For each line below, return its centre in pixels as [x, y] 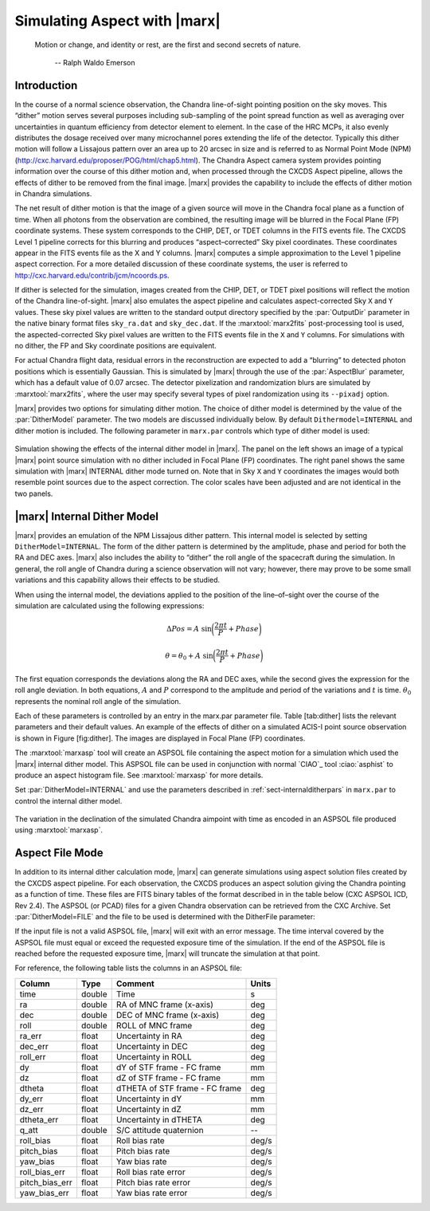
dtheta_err [39, 1119]
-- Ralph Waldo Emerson [95, 62]
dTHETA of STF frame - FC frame [179, 1088]
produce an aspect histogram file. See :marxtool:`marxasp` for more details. [139, 775]
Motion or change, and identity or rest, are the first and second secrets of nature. [168, 45]
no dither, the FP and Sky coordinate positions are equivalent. [115, 346]
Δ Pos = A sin [189, 629]
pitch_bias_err [46, 1182]
